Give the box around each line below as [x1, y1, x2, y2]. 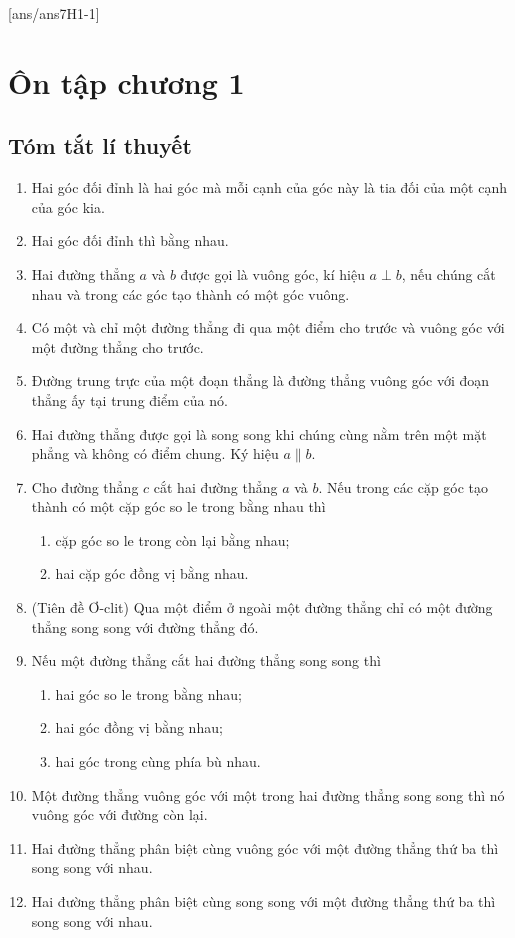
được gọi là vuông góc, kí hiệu [180, 263, 365, 284]
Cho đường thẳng [31, 476, 139, 497]
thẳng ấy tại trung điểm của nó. [31, 389, 228, 410]
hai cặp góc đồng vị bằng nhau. [55, 563, 249, 584]
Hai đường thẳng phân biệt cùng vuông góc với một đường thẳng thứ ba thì [31, 837, 499, 858]
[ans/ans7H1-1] [8, 3, 100, 23]
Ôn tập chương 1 [8, 61, 245, 102]
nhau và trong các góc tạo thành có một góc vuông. [31, 283, 350, 304]
